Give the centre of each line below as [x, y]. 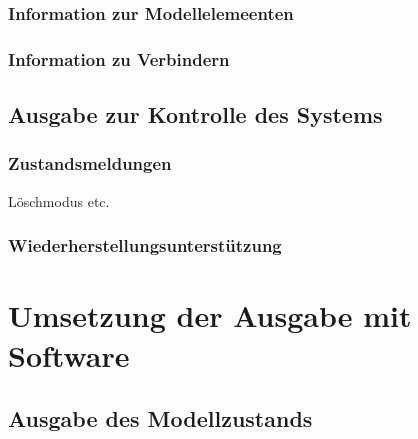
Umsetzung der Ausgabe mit [210, 315]
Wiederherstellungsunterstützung [145, 245]
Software [69, 354]
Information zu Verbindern [119, 58]
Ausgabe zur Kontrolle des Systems [195, 114]
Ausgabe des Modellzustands [160, 418]
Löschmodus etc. [59, 200]
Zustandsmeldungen [90, 163]
